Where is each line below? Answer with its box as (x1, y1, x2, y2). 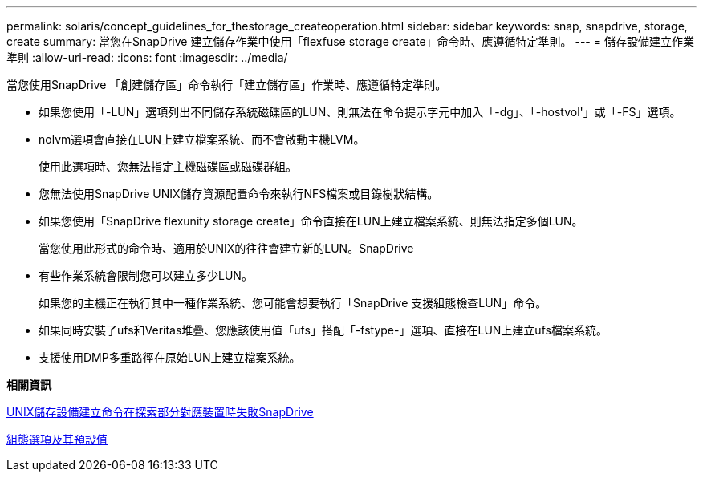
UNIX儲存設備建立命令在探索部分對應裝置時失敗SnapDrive (6, 405, 314, 419)
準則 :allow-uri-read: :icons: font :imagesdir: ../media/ (6, 51, 288, 64)
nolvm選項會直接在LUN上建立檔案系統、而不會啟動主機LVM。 (39, 132, 365, 146)
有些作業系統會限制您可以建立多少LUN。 (39, 269, 253, 282)
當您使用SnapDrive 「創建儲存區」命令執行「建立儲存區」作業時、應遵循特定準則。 (6, 78, 447, 91)
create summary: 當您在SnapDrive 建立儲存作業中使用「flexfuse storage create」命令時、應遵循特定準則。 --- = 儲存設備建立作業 (6, 34, 694, 48)
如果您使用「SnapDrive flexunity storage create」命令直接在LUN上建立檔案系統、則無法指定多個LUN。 (39, 214, 583, 228)
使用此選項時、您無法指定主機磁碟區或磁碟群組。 (39, 160, 297, 173)
